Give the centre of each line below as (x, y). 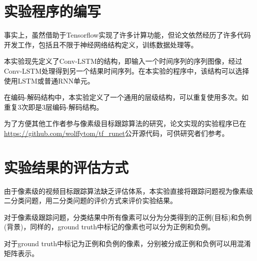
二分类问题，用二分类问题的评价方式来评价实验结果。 (90, 200)
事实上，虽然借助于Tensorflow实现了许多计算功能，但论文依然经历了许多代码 (128, 35)
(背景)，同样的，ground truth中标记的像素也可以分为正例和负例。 (109, 227)
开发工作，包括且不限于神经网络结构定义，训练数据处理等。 (101, 44)
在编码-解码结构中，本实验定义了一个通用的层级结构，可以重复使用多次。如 (126, 97)
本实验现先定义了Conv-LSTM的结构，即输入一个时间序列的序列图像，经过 (123, 61)
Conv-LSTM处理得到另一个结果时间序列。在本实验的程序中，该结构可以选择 (127, 70)
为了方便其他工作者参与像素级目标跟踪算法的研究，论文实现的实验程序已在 (125, 123)
